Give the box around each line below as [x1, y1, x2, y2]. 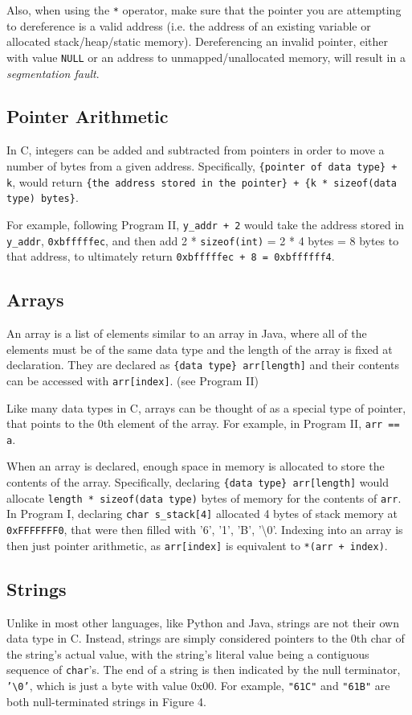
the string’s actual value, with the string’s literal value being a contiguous [6, 645, 369, 662]
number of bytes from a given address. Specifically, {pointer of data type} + [6, 157, 398, 174]
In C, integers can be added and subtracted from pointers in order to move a [6, 142, 385, 158]
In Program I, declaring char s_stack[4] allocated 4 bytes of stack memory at [6, 505, 398, 522]
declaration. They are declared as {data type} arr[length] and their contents [6, 356, 399, 373]
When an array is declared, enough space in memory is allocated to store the [6, 458, 385, 475]
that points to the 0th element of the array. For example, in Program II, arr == [6, 415, 400, 432]
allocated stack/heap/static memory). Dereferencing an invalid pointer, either [6, 33, 388, 50]
